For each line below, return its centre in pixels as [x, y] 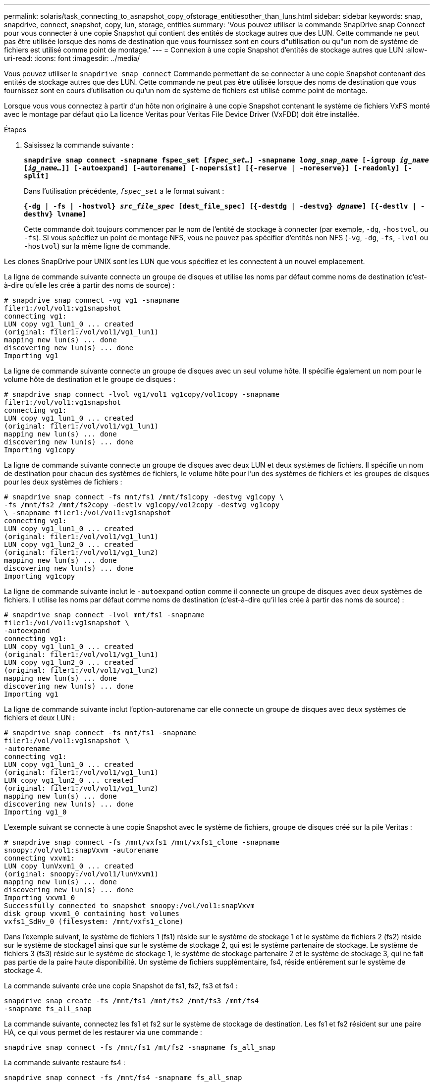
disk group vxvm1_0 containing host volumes [92, 914]
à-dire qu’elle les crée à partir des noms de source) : [89, 285]
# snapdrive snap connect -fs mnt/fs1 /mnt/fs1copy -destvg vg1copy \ [144, 497]
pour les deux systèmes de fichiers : [63, 482]
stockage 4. [23, 970]
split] [36, 176]
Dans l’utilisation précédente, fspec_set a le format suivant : [124, 191]
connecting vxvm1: [40, 858]
